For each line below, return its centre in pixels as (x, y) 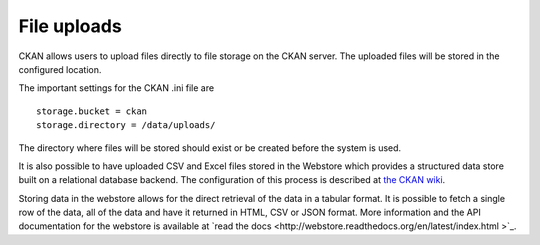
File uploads (70, 26)
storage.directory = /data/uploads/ (126, 125)
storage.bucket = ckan (92, 111)
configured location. (60, 69)
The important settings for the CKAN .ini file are (116, 88)
